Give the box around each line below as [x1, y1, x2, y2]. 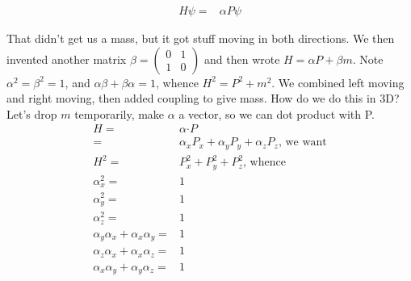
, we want [278, 136, 327, 149]
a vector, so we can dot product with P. [178, 105, 375, 122]
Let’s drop [6, 105, 57, 122]
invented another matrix [6, 50, 127, 67]
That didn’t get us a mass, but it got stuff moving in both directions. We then [6, 30, 395, 47]
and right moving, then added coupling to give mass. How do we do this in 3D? [6, 90, 400, 107]
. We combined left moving [271, 73, 405, 90]
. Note [352, 50, 384, 67]
